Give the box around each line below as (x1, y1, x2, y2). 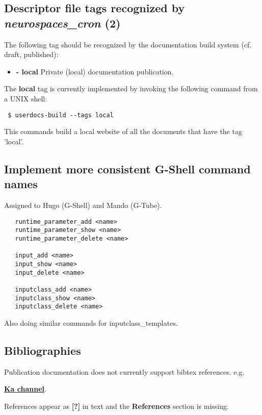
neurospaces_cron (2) (4, 15, 121, 31)
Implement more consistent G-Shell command (4, 161, 251, 176)
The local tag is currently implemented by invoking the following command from (4, 83, 258, 94)
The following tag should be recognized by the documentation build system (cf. (4, 39, 252, 49)
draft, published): (4, 49, 59, 60)
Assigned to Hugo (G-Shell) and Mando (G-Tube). (4, 200, 162, 210)
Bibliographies (4, 342, 81, 358)
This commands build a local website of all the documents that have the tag (4, 126, 242, 137)
